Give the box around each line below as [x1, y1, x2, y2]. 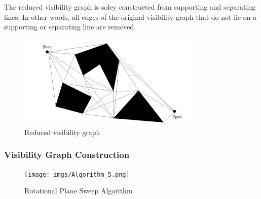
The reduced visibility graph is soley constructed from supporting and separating [4, 2, 256, 12]
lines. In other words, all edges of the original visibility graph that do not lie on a [4, 11, 257, 22]
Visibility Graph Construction [4, 148, 130, 161]
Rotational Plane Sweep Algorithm [24, 185, 133, 196]
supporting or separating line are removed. [4, 21, 136, 32]
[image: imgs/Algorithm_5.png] [24, 171, 130, 178]
